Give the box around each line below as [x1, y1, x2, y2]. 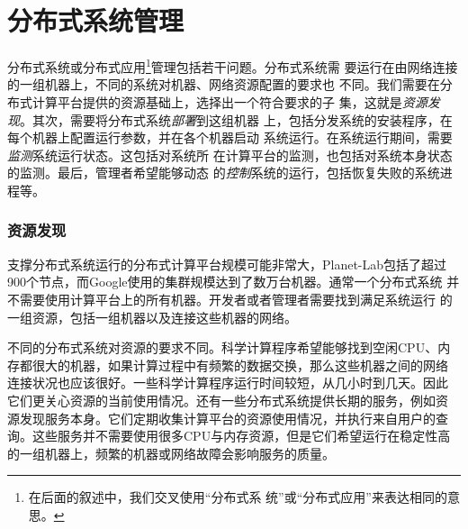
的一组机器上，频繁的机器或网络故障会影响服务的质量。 [7, 443, 335, 462]
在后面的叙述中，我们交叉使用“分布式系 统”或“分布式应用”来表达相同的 [28, 488, 447, 506]
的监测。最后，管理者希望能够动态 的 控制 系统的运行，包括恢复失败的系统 [7, 163, 440, 182]
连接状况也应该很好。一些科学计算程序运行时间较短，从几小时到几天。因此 [7, 373, 448, 392]
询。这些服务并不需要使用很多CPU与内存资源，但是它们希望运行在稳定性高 [7, 426, 451, 445]
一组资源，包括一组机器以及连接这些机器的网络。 [7, 307, 297, 326]
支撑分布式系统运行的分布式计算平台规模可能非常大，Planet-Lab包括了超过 [7, 254, 447, 273]
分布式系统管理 [7, 2, 184, 39]
